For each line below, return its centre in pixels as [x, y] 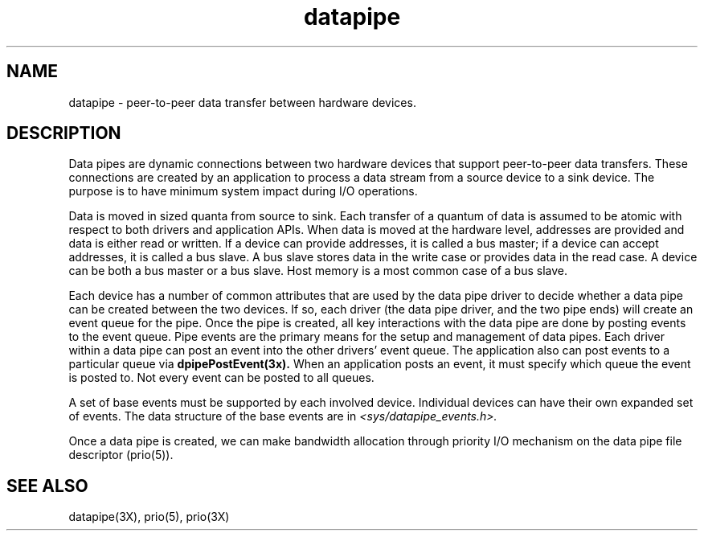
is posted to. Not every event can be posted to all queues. [221, 378]
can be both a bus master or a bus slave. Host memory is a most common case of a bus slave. [318, 271]
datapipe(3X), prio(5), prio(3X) [149, 517]
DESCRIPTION [64, 133]
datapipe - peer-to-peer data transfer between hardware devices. [242, 102]
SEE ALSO [47, 486]
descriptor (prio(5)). [121, 455]
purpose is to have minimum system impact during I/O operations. [243, 191]
